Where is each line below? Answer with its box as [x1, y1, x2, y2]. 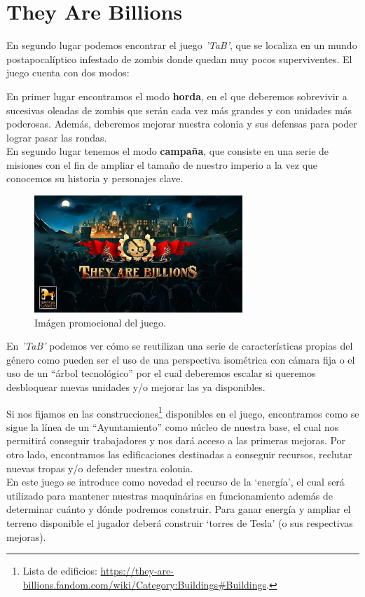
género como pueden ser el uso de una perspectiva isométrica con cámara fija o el [6, 352, 355, 366]
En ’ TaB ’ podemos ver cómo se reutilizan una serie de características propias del [6, 338, 353, 353]
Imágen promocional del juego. [34, 315, 166, 329]
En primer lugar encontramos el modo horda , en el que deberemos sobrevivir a [6, 88, 347, 103]
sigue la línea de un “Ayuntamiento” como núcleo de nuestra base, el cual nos [6, 419, 339, 434]
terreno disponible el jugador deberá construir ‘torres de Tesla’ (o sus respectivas [6, 515, 353, 530]
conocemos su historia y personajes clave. [6, 171, 184, 186]
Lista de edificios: [22, 563, 97, 578]
